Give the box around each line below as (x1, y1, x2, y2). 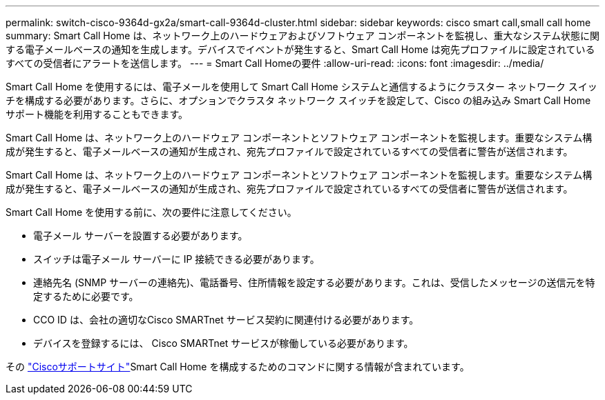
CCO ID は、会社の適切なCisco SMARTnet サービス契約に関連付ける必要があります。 (33, 314, 419, 326)
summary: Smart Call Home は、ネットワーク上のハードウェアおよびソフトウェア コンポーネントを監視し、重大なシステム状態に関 (6, 30, 599, 41)
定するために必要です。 (33, 290, 139, 302)
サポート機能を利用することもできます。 (6, 108, 189, 120)
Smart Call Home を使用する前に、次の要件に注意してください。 (6, 206, 297, 218)
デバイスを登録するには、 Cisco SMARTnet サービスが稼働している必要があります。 (33, 337, 414, 349)
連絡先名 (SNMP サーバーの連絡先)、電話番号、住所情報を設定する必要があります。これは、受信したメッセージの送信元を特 (33, 277, 595, 288)
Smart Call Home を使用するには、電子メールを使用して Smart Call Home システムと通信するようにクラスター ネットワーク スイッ (6, 81, 597, 92)
